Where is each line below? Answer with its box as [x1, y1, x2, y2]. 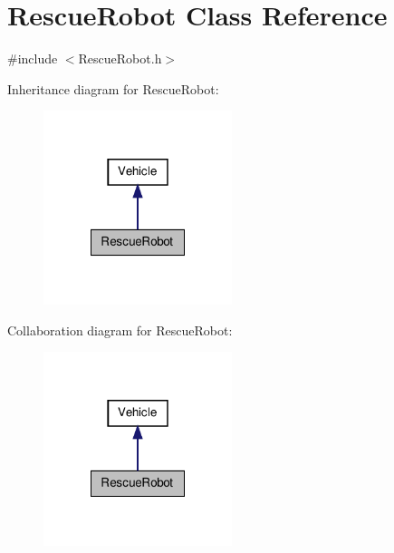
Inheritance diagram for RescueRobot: [7, 79, 219, 98]
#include [7, 49, 58, 68]
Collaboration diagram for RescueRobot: [7, 320, 233, 339]
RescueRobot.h [78, 49, 162, 68]
